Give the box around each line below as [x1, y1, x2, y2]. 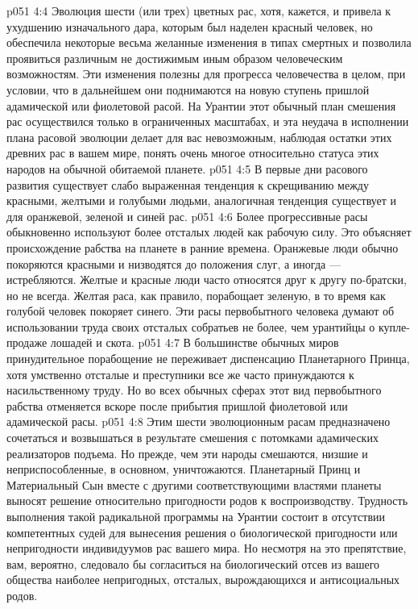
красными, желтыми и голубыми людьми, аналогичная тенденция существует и [6, 192, 397, 209]
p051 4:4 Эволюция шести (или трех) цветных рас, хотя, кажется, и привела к [6, 2, 391, 19]
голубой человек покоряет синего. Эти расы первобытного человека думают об [6, 302, 395, 319]
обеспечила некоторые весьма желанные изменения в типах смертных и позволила [6, 34, 412, 51]
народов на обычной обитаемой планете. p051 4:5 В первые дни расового [6, 160, 368, 177]
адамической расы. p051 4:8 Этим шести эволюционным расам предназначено [6, 413, 391, 430]
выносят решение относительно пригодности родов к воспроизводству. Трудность [6, 492, 408, 509]
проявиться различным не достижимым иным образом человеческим [6, 49, 343, 66]
